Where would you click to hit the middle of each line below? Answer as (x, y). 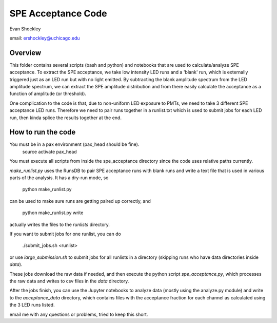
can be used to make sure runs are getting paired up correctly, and (80, 201)
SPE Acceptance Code (58, 13)
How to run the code (43, 132)
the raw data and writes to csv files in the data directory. (69, 281)
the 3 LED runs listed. (32, 305)
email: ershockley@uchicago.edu (45, 38)
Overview (25, 53)
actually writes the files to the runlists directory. (60, 224)
